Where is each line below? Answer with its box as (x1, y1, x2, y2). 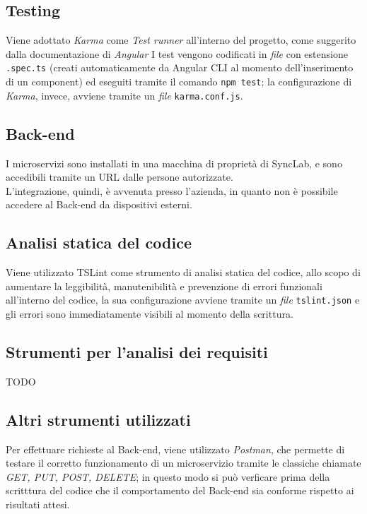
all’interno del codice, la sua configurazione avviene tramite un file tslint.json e (6, 292, 360, 307)
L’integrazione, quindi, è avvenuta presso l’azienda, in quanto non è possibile (6, 183, 338, 198)
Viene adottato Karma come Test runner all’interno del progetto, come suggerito (6, 32, 356, 47)
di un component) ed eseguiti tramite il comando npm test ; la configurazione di (6, 74, 352, 89)
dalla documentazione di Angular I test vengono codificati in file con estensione (6, 46, 348, 61)
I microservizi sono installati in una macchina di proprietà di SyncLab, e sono (6, 155, 342, 170)
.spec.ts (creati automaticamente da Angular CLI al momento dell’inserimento (6, 60, 354, 75)
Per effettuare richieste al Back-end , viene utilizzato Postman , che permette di (6, 441, 345, 456)
